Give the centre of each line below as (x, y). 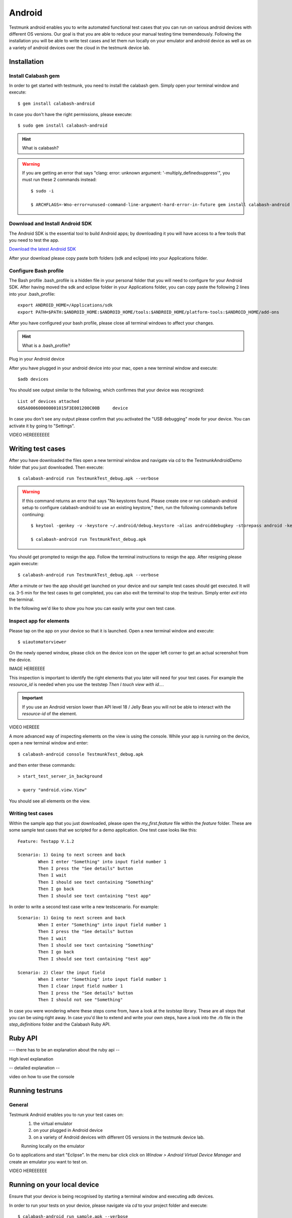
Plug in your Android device (37, 359)
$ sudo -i (42, 191)
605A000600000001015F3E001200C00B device (73, 408)
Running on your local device (54, 1185)
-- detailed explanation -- (35, 1067)
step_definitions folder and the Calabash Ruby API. (60, 1024)
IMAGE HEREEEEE (27, 669)
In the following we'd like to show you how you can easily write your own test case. (92, 609)
